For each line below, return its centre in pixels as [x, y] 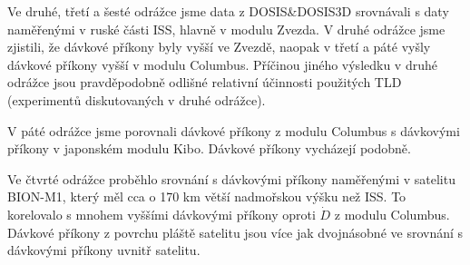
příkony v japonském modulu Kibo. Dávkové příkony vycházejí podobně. [209, 148]
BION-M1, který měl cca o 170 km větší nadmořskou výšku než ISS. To [207, 196]
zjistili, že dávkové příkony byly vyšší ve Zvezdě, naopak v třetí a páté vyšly [219, 47]
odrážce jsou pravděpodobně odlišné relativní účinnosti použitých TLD [205, 82]
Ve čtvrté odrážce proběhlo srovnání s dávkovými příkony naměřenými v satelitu [231, 178]
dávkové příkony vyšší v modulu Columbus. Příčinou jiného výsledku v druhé [222, 64]
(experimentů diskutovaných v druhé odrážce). [137, 99]
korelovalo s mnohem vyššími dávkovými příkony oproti [162, 214]
